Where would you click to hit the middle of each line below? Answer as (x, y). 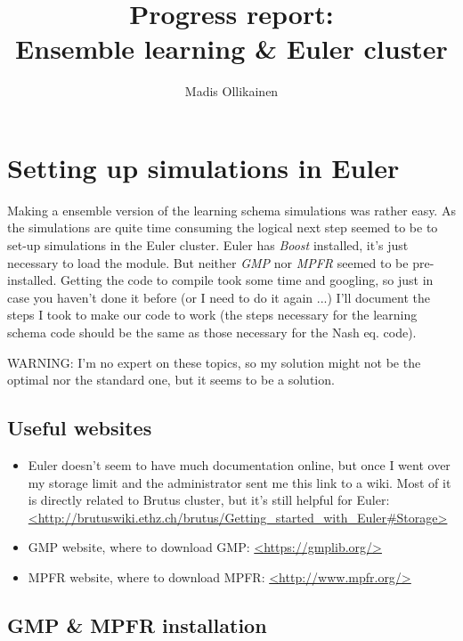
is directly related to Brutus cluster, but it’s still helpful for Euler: (209, 500)
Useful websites (80, 428)
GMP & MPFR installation (137, 625)
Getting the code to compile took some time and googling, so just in (247, 280)
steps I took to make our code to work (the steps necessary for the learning (212, 315)
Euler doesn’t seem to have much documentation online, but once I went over (239, 464)
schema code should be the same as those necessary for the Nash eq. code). (212, 332)
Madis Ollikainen (231, 91)
